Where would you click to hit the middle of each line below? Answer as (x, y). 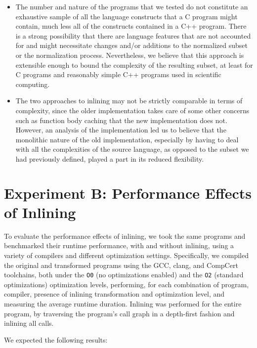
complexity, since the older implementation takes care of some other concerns (132, 110)
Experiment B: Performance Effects (128, 193)
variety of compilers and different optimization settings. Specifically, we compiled (127, 255)
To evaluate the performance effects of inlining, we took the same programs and (125, 236)
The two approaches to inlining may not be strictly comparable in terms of (129, 101)
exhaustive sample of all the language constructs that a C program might (127, 16)
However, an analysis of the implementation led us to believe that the (121, 130)
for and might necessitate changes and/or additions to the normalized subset (131, 45)
